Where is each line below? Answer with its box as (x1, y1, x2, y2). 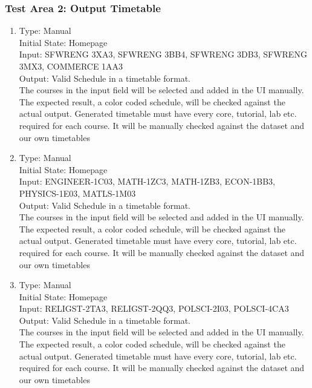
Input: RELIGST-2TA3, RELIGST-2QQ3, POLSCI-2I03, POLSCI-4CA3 (19, 302, 289, 315)
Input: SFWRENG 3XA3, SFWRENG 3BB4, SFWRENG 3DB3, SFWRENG (19, 48, 307, 61)
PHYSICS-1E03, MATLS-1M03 (19, 186, 136, 199)
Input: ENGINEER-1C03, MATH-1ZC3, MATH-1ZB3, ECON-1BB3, (19, 175, 276, 188)
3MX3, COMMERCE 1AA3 (19, 60, 123, 72)
